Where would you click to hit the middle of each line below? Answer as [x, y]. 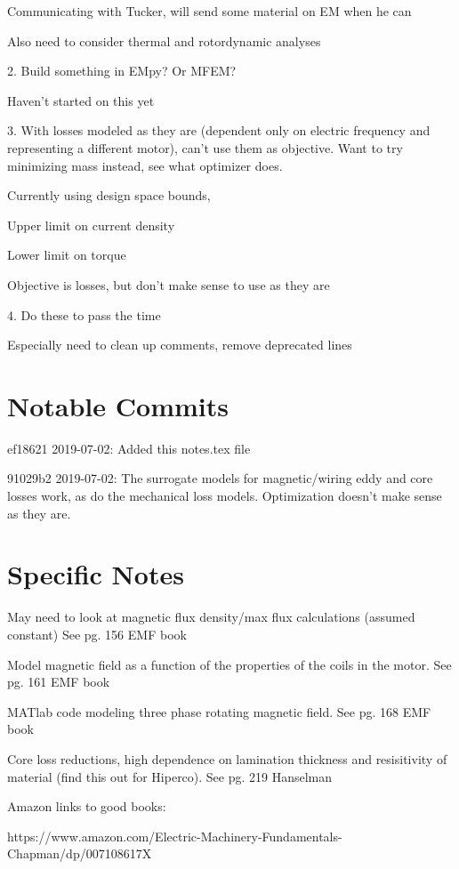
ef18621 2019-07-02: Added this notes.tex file [129, 448]
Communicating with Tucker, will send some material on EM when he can [209, 11]
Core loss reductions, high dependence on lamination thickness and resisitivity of [227, 758]
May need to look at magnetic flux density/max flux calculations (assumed [211, 617]
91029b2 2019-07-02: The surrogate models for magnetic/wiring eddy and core [220, 478]
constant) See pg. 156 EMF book [97, 634]
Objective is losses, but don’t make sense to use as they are [169, 284]
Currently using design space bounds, [109, 195]
